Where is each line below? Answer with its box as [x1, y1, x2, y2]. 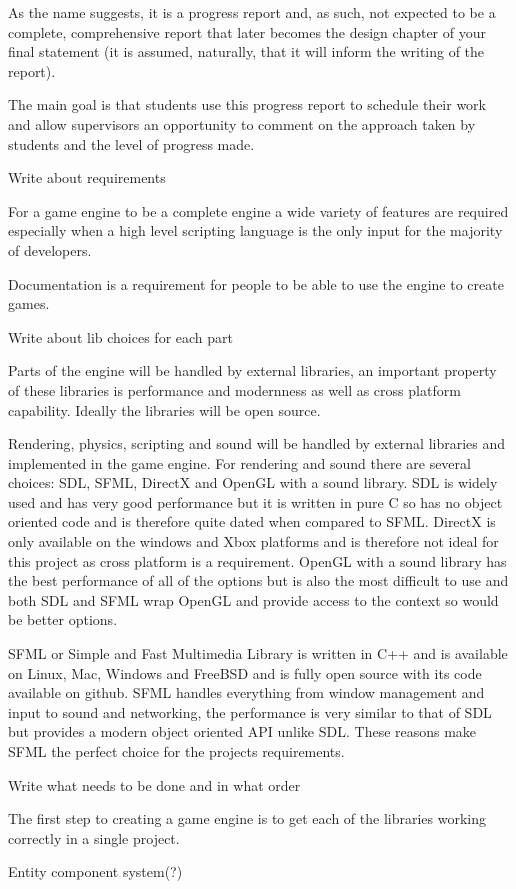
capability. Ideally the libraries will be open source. [8, 399, 321, 420]
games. [8, 293, 50, 314]
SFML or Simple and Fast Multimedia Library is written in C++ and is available [8, 643, 508, 664]
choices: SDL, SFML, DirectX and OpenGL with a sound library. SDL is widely [8, 472, 498, 493]
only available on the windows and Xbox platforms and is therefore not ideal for [8, 531, 499, 552]
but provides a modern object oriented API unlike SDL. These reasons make [8, 721, 477, 742]
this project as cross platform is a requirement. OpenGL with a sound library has [8, 550, 507, 571]
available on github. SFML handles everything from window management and [8, 682, 485, 703]
